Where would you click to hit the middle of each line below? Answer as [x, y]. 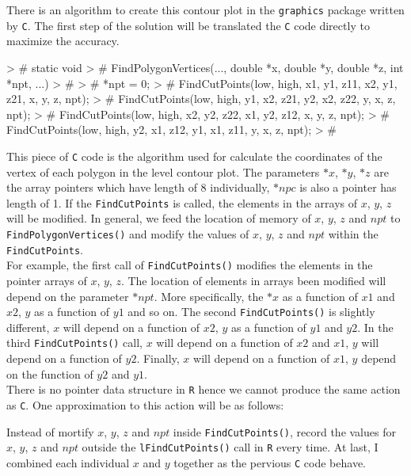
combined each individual [68, 462]
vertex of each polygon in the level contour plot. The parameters [163, 171]
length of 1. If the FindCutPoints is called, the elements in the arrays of [182, 202]
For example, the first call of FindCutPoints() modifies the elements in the [190, 265]
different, [28, 327]
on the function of [50, 373]
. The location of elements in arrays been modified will [253, 280]
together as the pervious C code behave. [270, 462]
